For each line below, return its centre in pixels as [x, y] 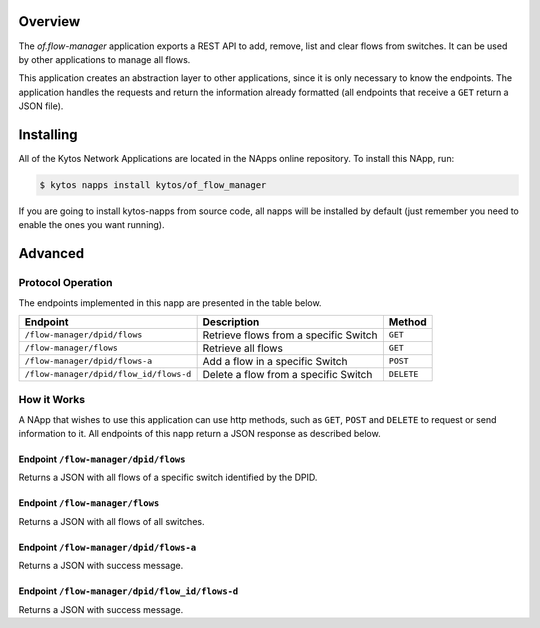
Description [231, 322]
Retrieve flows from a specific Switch [290, 335]
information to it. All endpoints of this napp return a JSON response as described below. [199, 434]
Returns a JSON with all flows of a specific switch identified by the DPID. [168, 477]
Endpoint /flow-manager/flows [89, 503]
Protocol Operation [65, 283]
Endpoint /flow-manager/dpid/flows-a [107, 547]
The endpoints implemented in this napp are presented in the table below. [170, 302]
